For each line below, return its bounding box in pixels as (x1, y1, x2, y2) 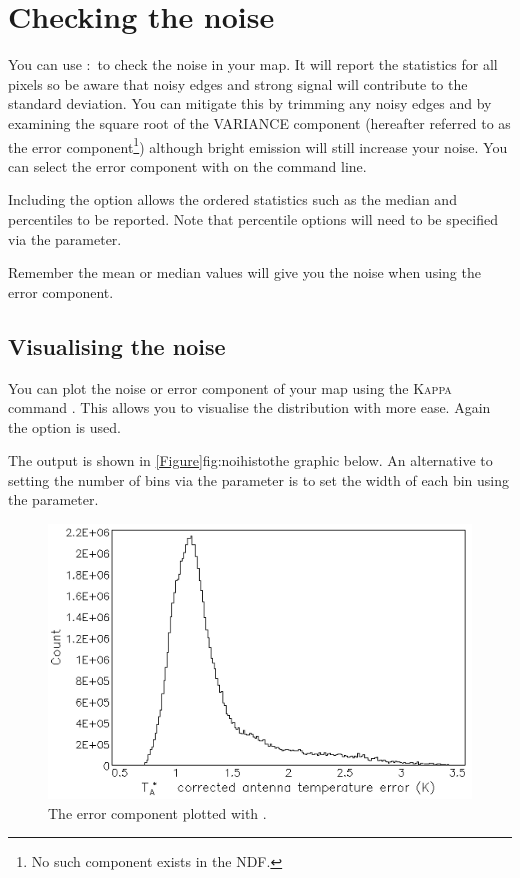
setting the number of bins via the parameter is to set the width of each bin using (8, 469, 509, 490)
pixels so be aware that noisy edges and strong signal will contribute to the (8, 73, 468, 94)
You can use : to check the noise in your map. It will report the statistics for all (8, 54, 498, 75)
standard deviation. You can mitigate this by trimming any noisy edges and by (8, 93, 492, 114)
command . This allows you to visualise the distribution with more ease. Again (8, 397, 491, 418)
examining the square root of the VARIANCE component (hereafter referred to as (8, 112, 511, 133)
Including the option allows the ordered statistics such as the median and (8, 189, 457, 210)
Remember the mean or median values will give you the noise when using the (8, 262, 481, 283)
